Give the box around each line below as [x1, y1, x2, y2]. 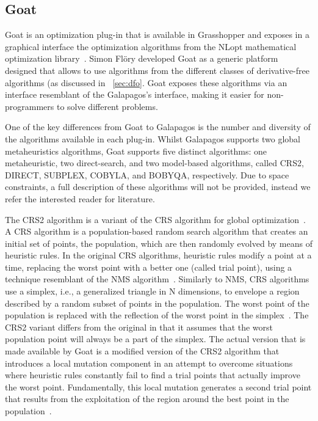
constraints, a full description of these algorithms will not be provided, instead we [5, 180, 311, 193]
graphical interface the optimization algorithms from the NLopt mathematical [5, 40, 297, 53]
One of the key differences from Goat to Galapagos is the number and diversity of [5, 120, 311, 133]
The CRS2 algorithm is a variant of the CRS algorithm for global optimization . [5, 213, 306, 225]
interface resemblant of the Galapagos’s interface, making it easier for [5, 88, 264, 101]
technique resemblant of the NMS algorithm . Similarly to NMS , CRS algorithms [5, 273, 309, 285]
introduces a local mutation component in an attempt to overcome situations [5, 356, 293, 369]
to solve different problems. [56, 100, 158, 112]
